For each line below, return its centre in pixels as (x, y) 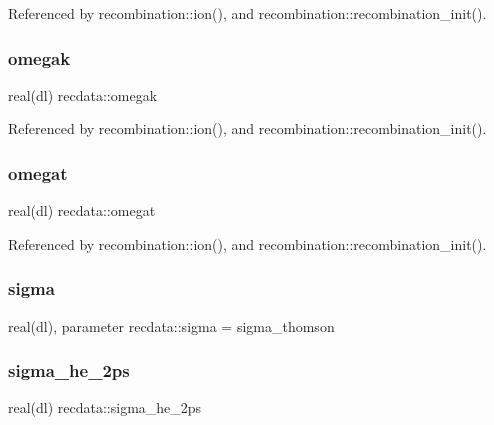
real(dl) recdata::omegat (82, 210)
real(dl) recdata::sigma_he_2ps (105, 407)
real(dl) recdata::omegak (83, 94)
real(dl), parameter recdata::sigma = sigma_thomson (171, 325)
